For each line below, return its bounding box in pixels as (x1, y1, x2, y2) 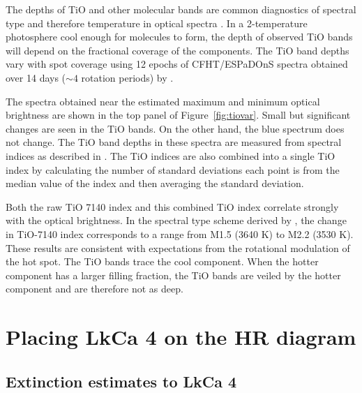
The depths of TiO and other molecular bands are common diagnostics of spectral (6, 2, 356, 16)
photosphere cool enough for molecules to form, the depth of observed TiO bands (6, 29, 353, 44)
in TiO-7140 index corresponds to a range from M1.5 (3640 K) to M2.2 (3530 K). (6, 226, 354, 241)
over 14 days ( (6, 70, 66, 84)
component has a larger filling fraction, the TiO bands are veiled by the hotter (6, 267, 341, 282)
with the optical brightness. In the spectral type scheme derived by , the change (6, 213, 347, 228)
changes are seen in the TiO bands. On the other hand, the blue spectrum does (6, 121, 345, 135)
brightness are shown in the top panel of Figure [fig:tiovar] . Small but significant (6, 107, 351, 122)
